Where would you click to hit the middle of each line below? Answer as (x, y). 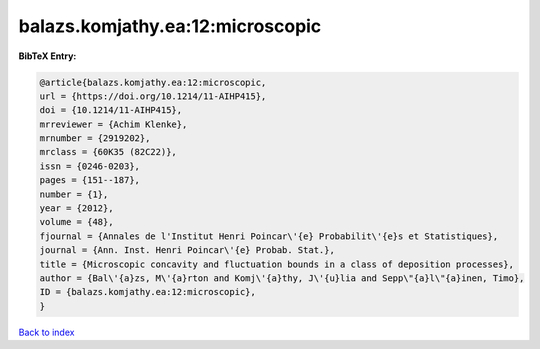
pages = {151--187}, (89, 180)
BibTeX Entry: (47, 56)
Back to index (46, 332)
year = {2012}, (76, 208)
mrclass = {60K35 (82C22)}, (108, 152)
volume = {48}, (76, 222)
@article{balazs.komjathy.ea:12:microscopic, (153, 82)
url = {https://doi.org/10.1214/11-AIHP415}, (153, 96)
